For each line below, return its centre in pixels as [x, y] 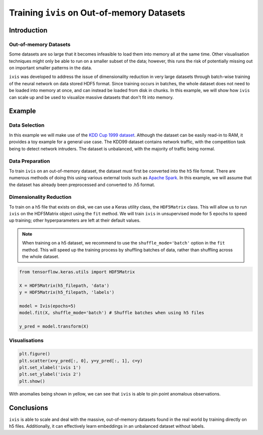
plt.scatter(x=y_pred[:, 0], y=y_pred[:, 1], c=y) [81, 361]
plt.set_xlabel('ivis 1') [50, 368]
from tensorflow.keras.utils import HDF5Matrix [77, 272]
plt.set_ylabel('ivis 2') [50, 374]
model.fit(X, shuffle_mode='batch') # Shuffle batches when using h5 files [112, 313]
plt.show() [32, 381]
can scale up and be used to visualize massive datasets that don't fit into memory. [91, 97]
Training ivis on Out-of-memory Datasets [97, 13]
